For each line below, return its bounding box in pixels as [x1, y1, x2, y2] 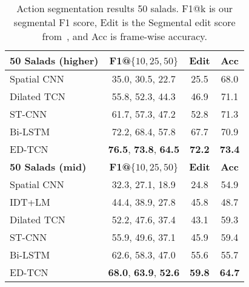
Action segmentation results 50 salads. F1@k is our [16, 1, 233, 15]
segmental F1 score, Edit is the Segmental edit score [13, 15, 236, 29]
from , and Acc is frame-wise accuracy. [42, 29, 207, 43]
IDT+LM [10, 195, 50, 209]
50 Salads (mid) [10, 160, 87, 174]
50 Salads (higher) [10, 53, 99, 67]
